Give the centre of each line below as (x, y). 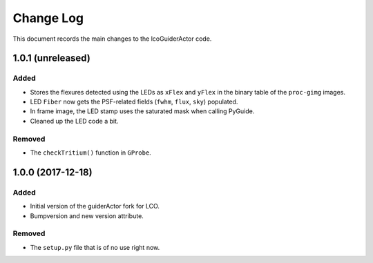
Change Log (48, 18)
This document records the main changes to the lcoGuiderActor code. (112, 39)
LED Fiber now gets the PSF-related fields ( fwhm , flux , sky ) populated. (134, 102)
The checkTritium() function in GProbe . (90, 153)
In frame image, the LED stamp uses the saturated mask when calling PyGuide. (142, 111)
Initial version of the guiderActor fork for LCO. (95, 206)
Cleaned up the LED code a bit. (74, 121)
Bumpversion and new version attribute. (87, 216)
